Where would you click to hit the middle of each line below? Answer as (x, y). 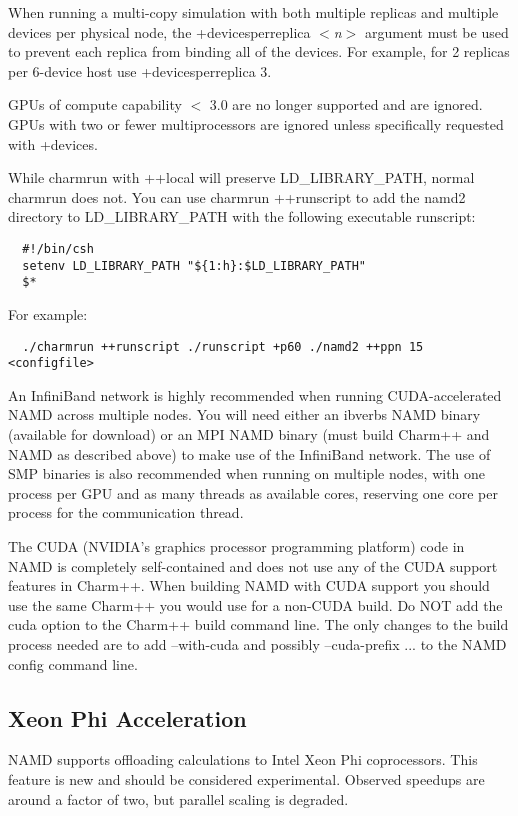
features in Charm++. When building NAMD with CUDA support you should (249, 585)
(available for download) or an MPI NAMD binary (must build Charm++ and (249, 434)
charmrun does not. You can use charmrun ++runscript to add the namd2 (237, 196)
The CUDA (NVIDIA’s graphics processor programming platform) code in (236, 545)
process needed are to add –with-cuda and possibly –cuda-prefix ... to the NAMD (257, 643)
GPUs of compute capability (95, 104)
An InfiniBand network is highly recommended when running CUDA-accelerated (255, 394)
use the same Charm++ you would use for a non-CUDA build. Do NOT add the (255, 604)
